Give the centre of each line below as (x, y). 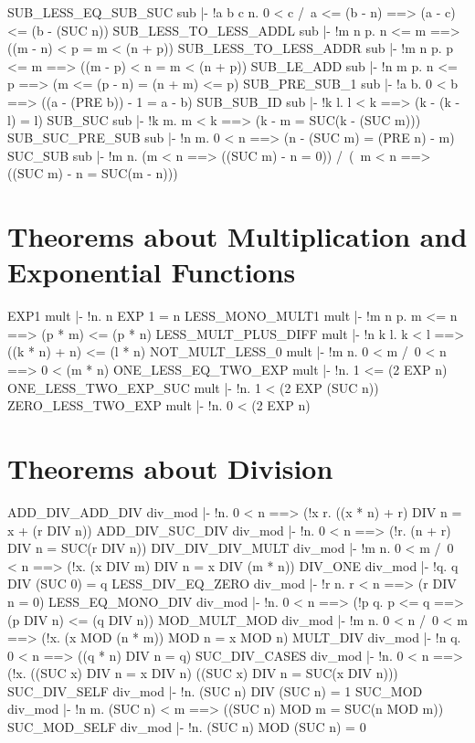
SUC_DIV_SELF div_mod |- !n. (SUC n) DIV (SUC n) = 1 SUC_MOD (215, 690)
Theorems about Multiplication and (237, 236)
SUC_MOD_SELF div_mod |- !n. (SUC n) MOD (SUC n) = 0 (187, 727)
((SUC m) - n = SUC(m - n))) (93, 173)
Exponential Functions (152, 272)
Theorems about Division (170, 468)
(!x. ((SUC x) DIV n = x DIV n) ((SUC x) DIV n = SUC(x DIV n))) (203, 673)
